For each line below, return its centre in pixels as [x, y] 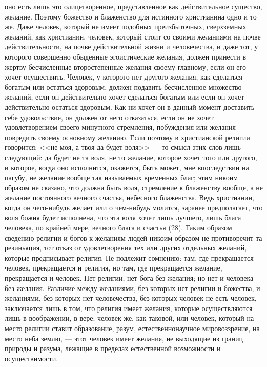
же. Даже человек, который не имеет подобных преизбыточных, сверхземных [126, 26]
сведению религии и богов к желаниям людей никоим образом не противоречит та [133, 237]
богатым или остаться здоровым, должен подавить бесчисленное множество [123, 86]
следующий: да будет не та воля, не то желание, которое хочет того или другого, [131, 157]
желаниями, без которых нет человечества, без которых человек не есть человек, [131, 298]
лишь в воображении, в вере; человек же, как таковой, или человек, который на [129, 318]
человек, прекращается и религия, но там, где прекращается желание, [114, 268]
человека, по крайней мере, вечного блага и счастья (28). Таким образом [118, 228]
